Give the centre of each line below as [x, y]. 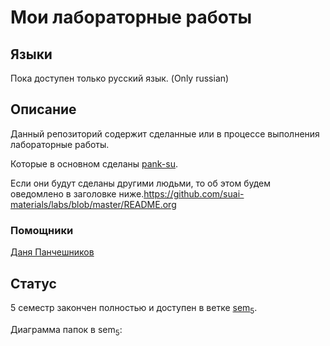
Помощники [42, 230]
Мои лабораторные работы [131, 17]
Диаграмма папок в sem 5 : [66, 330]
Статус [33, 283]
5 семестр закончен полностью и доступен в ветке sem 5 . [134, 308]
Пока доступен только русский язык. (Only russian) [120, 78]
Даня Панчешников [52, 252]
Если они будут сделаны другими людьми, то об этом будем [141, 183]
